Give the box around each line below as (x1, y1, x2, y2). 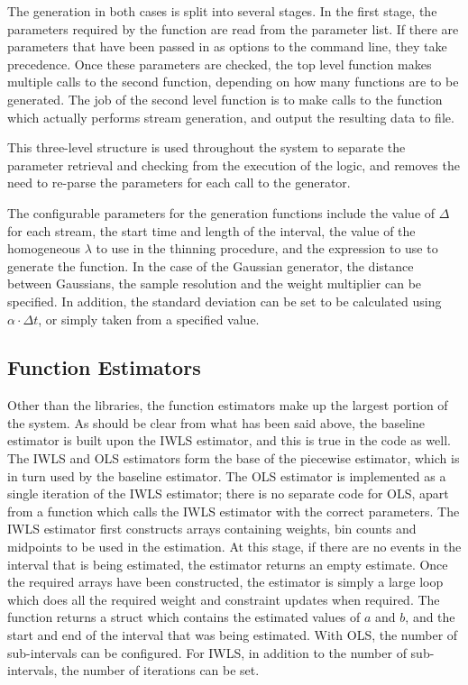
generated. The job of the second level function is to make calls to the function (7, 89, 443, 108)
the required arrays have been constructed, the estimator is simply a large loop (7, 572, 444, 591)
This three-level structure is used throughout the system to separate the (7, 138, 406, 157)
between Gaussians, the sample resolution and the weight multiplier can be (7, 274, 422, 293)
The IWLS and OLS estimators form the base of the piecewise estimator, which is (7, 449, 460, 468)
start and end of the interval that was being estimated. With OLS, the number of (7, 626, 458, 644)
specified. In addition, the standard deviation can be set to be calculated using (7, 291, 442, 310)
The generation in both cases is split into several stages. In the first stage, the (7, 2, 437, 20)
